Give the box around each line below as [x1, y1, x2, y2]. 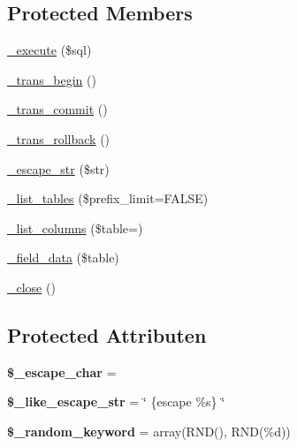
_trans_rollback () [7, 129, 110, 148]
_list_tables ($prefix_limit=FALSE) [7, 189, 209, 208]
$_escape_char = [7, 362, 117, 381]
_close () [7, 277, 56, 296]
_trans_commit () [7, 100, 108, 118]
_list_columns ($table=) [7, 218, 143, 237]
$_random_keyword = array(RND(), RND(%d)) [7, 421, 291, 440]
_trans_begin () [7, 70, 96, 88]
